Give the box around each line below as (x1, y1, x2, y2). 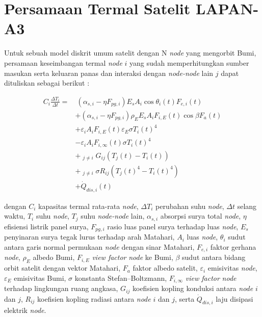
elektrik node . (4, 305, 46, 315)
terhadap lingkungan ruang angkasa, (4, 283, 118, 294)
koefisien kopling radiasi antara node (37, 293, 151, 304)
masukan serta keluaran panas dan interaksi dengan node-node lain (4, 67, 214, 78)
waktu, (4, 210, 25, 221)
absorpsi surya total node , (160, 210, 241, 221)
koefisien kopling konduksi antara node (133, 283, 253, 294)
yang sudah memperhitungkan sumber (129, 57, 249, 68)
